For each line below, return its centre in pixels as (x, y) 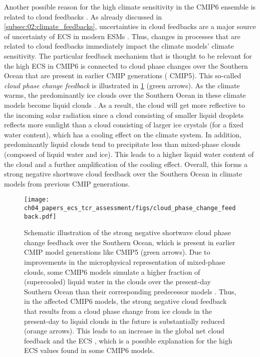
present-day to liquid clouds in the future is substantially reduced (124, 321)
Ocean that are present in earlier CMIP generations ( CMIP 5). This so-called (123, 75)
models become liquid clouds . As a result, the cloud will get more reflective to (125, 105)
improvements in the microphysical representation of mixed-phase (125, 262)
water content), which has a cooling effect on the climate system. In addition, (123, 134)
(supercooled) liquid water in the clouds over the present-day (117, 282)
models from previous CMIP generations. (67, 183)
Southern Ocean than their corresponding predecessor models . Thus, (130, 291)
